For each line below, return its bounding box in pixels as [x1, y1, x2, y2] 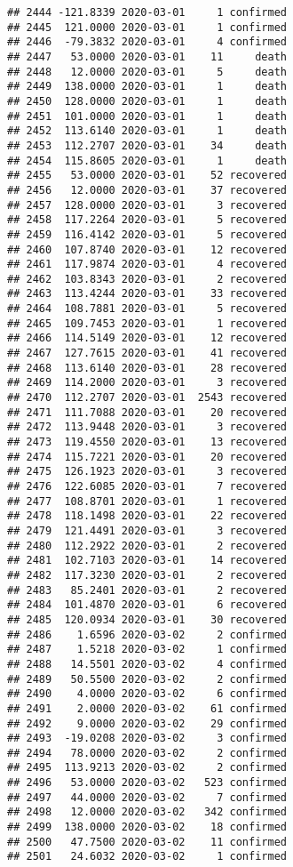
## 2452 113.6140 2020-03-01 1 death [7, 124, 287, 138]
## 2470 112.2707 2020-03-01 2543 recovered [7, 391, 287, 405]
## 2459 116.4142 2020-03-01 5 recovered [7, 228, 287, 241]
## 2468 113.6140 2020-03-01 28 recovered [7, 361, 287, 374]
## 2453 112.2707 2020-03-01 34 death [7, 139, 287, 152]
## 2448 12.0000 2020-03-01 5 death [7, 65, 287, 78]
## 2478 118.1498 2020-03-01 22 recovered [7, 510, 287, 523]
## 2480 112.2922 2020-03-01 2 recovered [7, 539, 287, 552]
